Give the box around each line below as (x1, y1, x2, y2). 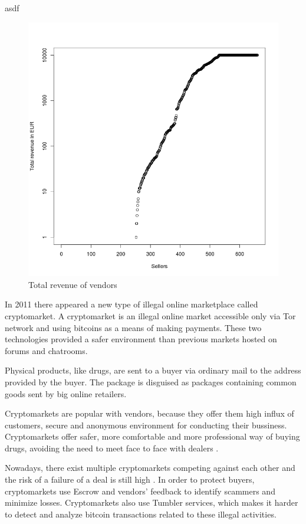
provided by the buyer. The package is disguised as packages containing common (5, 375, 297, 388)
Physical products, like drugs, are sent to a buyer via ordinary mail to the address (5, 364, 301, 376)
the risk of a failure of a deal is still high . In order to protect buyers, (5, 473, 255, 486)
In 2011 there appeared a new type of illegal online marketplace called (5, 298, 258, 310)
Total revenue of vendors (28, 278, 117, 290)
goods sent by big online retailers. (5, 387, 127, 399)
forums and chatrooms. (5, 344, 88, 356)
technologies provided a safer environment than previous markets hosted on (5, 333, 277, 345)
